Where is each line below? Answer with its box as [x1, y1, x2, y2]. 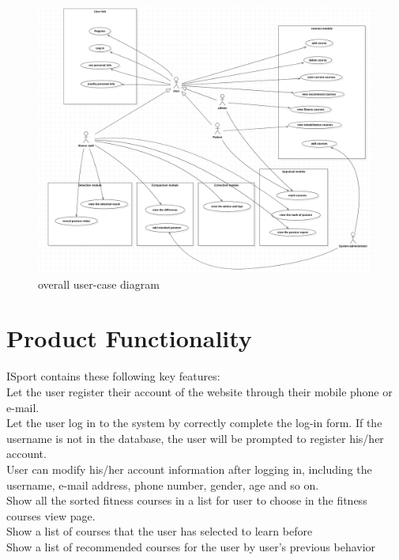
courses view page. [6, 507, 96, 524]
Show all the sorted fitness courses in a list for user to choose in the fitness [6, 492, 367, 509]
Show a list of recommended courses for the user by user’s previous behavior [6, 538, 376, 554]
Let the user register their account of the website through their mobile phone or [6, 383, 393, 399]
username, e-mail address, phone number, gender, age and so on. [6, 476, 319, 493]
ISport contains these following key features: [6, 368, 220, 384]
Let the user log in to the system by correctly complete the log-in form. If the [6, 414, 382, 431]
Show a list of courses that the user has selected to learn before [6, 523, 313, 539]
